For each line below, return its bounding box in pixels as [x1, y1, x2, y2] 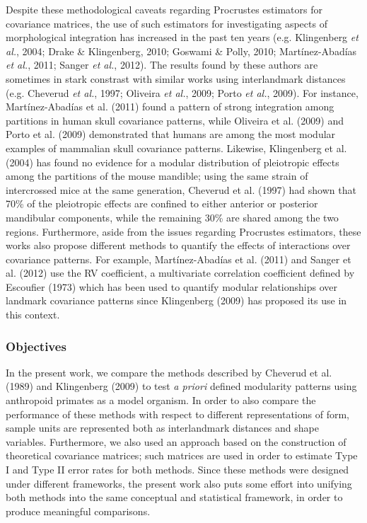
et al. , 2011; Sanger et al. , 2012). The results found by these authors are [6, 57, 318, 72]
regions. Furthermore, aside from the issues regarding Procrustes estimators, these [6, 224, 361, 238]
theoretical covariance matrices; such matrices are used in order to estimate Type [6, 448, 358, 463]
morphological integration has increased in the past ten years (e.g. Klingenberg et [6, 30, 359, 45]
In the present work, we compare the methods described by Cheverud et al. [6, 364, 332, 379]
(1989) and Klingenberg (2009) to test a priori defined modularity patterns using [6, 379, 357, 393]
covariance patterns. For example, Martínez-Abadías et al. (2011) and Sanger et [6, 251, 351, 266]
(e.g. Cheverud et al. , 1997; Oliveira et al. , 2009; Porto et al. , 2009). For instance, [6, 85, 359, 100]
